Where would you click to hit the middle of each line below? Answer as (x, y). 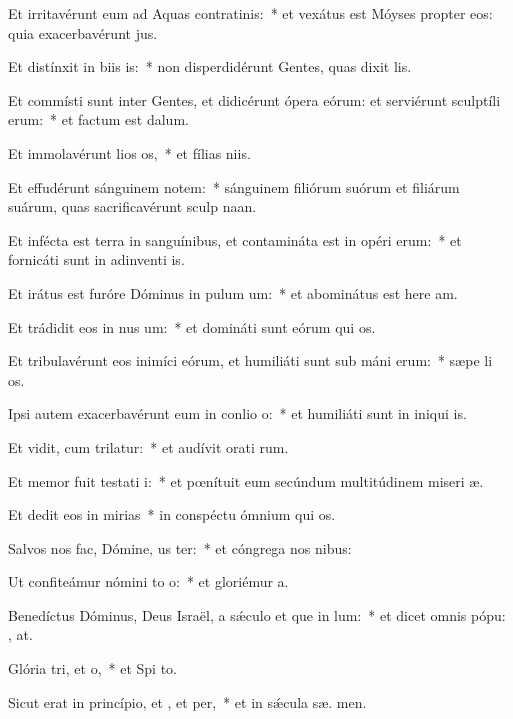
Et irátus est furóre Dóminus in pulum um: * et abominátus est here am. (233, 292)
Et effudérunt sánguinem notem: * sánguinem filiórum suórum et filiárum (234, 186)
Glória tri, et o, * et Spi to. (92, 668)
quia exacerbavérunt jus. (83, 32)
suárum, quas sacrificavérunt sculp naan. (132, 206)
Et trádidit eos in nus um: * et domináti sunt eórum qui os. (192, 326)
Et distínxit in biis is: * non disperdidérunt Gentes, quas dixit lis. (210, 66)
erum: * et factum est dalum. (98, 119)
